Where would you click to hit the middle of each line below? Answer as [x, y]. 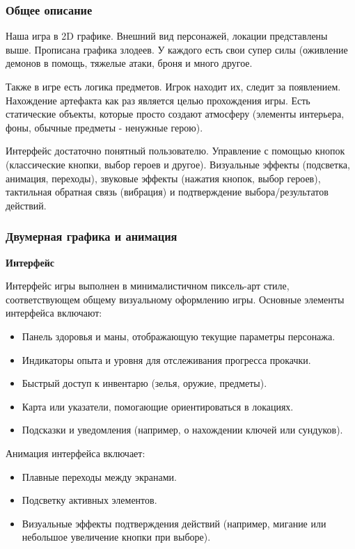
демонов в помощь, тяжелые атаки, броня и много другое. [129, 63]
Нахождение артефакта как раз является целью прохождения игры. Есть [158, 100]
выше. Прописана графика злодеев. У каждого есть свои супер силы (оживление [177, 49]
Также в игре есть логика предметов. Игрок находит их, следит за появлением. [173, 86]
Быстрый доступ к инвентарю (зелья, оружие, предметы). [144, 383]
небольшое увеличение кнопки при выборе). [116, 537]
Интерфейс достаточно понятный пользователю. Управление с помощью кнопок [175, 151]
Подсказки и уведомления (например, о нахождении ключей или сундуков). [182, 430]
